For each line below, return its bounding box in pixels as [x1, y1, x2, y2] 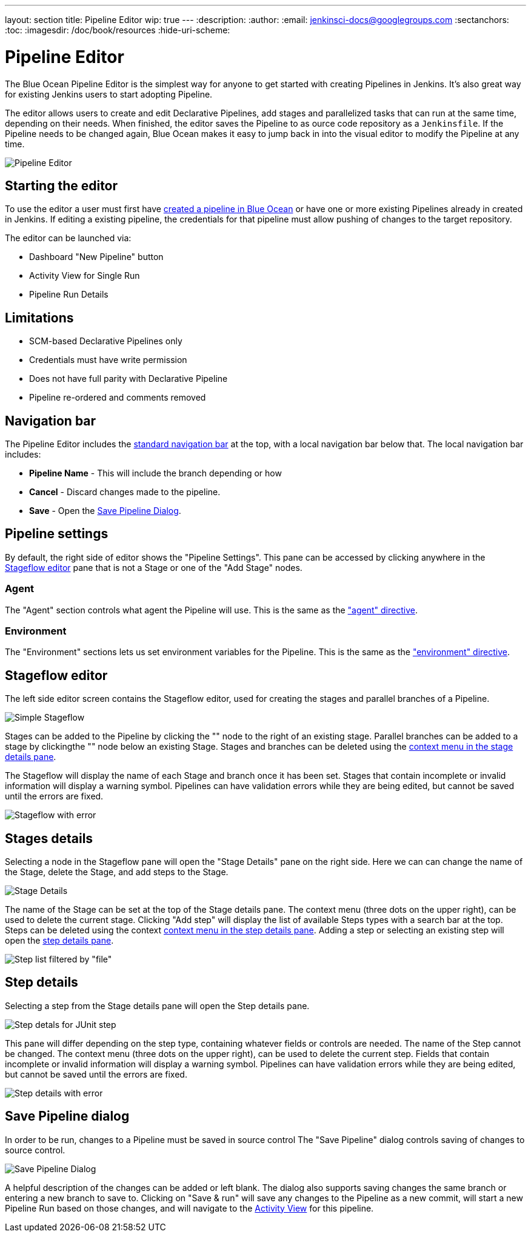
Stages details [5, 830, 93, 846]
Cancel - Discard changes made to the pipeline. [29, 487, 221, 498]
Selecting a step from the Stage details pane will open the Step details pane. [5, 1000, 310, 1011]
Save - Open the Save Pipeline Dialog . [29, 505, 181, 516]
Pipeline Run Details [29, 289, 109, 300]
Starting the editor [5, 178, 118, 193]
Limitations [5, 310, 74, 325]
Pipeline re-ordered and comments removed [29, 392, 206, 403]
